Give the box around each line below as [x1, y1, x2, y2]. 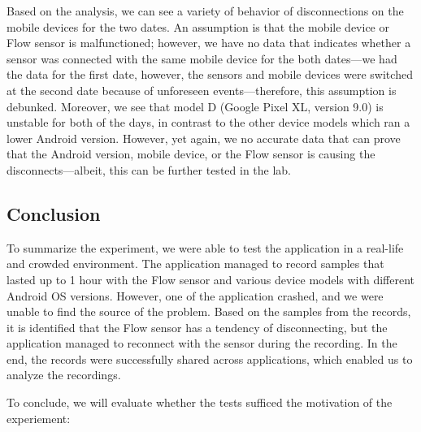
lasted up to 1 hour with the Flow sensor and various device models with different [7, 270, 414, 287]
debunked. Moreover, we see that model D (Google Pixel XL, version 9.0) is [7, 97, 384, 114]
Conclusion [7, 201, 101, 226]
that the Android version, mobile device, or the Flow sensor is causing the [7, 145, 375, 162]
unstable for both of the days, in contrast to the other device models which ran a [7, 114, 410, 131]
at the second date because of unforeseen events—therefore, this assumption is [7, 81, 397, 98]
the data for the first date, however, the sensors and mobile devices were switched [7, 66, 413, 83]
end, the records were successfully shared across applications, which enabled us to [7, 350, 413, 367]
